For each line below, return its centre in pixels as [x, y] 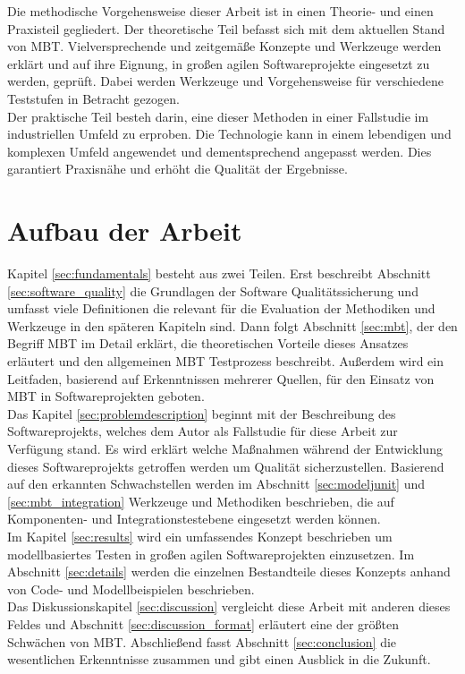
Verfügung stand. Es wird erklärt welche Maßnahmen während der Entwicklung [225, 448]
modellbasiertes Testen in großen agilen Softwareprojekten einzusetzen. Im [211, 554]
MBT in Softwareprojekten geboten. [106, 396]
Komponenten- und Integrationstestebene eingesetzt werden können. [194, 519]
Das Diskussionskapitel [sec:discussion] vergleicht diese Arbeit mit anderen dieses [229, 606]
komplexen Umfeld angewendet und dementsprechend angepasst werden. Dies [220, 151]
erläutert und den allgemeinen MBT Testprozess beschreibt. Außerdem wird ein [226, 361]
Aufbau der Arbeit [125, 230]
